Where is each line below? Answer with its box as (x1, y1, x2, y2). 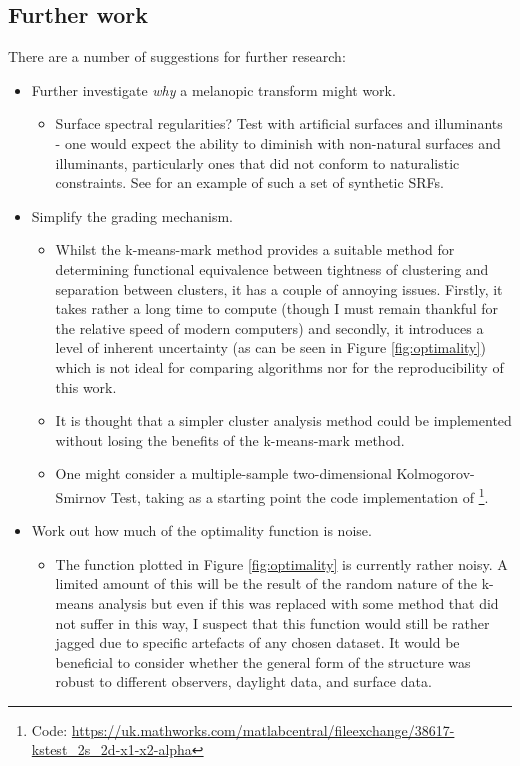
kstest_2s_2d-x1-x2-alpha (31, 739, 192, 760)
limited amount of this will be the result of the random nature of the (55, 573, 478, 594)
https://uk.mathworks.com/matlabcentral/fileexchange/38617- (71, 719, 455, 740)
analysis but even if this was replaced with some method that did (98, 592, 499, 613)
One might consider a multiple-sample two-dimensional (55, 463, 392, 484)
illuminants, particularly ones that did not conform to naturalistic (55, 152, 460, 173)
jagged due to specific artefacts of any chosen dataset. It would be (55, 632, 460, 653)
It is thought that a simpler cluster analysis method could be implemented (55, 410, 512, 431)
